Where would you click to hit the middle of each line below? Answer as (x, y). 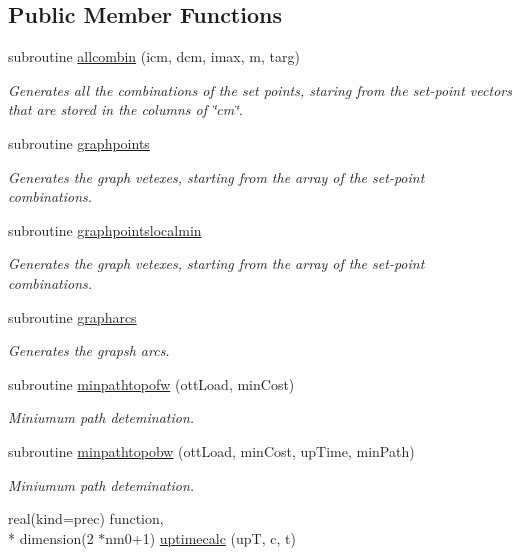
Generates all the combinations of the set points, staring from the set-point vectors (260, 89)
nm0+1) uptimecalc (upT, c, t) (200, 537)
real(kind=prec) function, (86, 518)
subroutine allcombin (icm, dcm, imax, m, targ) (154, 56)
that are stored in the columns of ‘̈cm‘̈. (125, 109)
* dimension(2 (51, 537)
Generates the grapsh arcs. (89, 350)
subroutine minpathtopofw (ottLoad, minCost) (151, 383)
